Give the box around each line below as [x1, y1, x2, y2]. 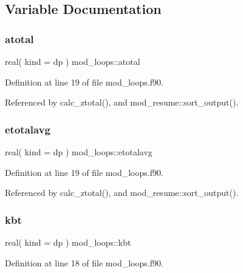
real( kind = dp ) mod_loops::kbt [5, 236, 131, 248]
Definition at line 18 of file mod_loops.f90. [5, 256, 163, 269]
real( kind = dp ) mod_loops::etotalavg [5, 146, 152, 158]
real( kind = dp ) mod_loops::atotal [5, 55, 140, 67]
